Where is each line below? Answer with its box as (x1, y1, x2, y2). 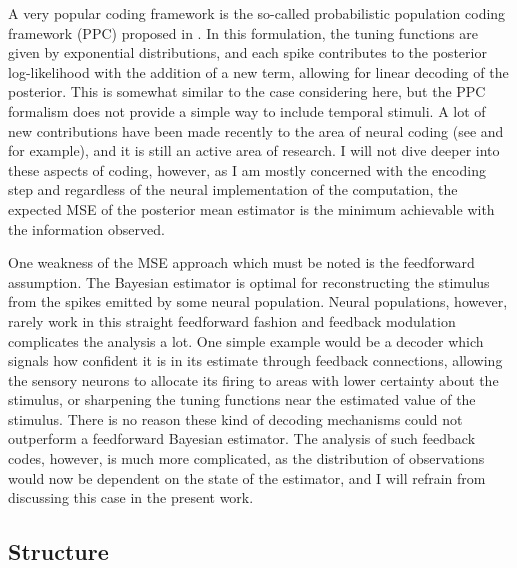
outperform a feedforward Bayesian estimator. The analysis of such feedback (8, 428, 476, 449)
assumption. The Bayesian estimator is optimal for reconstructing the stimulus (8, 271, 490, 292)
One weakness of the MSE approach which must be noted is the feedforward (8, 252, 475, 273)
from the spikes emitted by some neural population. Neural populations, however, (8, 291, 508, 312)
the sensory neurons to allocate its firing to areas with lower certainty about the (8, 369, 499, 390)
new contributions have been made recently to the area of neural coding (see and (8, 120, 504, 141)
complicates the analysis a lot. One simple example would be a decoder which (8, 330, 484, 351)
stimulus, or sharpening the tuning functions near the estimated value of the (8, 389, 476, 410)
